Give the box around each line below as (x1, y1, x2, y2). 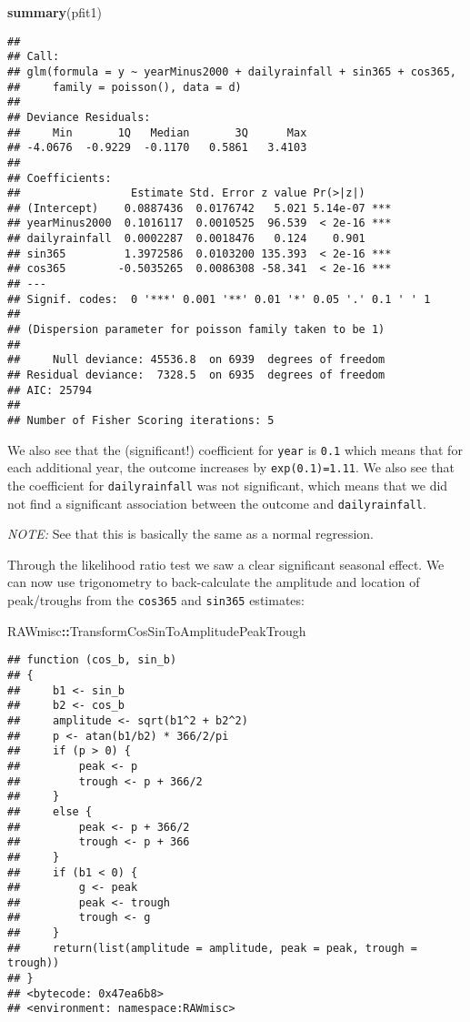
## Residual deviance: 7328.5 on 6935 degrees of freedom (7, 369, 385, 382)
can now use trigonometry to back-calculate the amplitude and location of (7, 572, 420, 592)
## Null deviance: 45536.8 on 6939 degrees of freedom (7, 353, 385, 367)
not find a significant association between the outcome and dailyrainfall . (7, 493, 426, 512)
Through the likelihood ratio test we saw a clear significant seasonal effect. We (7, 554, 445, 573)
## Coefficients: (7, 171, 112, 185)
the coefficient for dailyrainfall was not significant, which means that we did (7, 475, 448, 494)
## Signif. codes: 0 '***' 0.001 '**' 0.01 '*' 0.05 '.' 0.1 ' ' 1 (7, 292, 431, 306)
